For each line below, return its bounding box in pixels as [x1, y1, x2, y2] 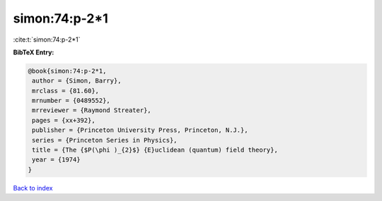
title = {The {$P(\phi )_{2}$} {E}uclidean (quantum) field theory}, [32, 146, 279, 154]
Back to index [13, 183, 53, 192]
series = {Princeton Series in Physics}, [32, 136, 178, 144]
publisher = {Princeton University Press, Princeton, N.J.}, [32, 126, 248, 134]
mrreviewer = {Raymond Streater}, [32, 106, 151, 114]
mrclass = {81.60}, [32, 87, 99, 95]
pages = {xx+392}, [32, 116, 95, 124]
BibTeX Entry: [13, 48, 54, 56]
